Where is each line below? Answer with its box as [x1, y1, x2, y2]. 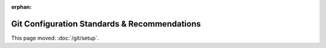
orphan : [11, 4, 32, 10]
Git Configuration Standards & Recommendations [11, 18, 201, 29]
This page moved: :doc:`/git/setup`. [11, 34, 99, 41]
